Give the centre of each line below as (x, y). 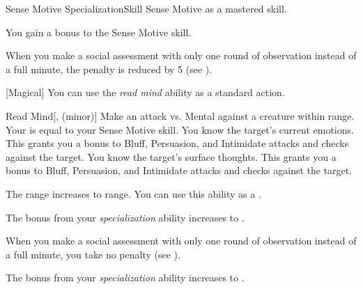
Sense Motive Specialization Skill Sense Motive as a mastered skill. (146, 8)
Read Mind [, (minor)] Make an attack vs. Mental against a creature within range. (180, 115)
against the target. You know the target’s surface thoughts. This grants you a (171, 156)
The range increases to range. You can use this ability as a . (133, 193)
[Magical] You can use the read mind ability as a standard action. (145, 92)
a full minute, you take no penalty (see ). (93, 254)
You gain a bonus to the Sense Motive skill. (99, 32)
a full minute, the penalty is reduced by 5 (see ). (109, 69)
